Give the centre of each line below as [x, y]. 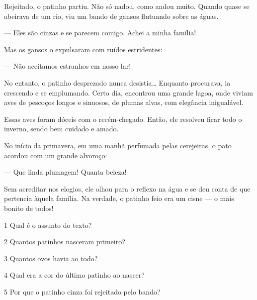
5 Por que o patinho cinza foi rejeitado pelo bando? [82, 291]
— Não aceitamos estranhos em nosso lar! [68, 66]
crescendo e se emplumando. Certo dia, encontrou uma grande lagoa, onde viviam [128, 92]
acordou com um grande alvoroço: [56, 155]
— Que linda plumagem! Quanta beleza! [65, 172]
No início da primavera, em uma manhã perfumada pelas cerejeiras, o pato [118, 145]
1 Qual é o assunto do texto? [48, 225]
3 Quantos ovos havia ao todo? [51, 258]
